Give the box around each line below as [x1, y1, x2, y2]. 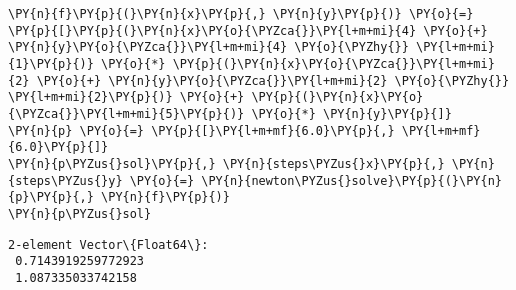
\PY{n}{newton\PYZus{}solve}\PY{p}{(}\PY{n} [201, 173, 502, 188]
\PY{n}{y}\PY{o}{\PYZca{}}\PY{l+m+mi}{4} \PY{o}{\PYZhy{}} [8, 40, 409, 55]
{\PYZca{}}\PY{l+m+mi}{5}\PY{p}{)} [8, 106, 245, 121]
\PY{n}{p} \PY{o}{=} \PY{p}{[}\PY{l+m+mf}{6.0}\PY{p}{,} [8, 123, 395, 138]
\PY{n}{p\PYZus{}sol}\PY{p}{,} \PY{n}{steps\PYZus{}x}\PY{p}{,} [8, 156, 445, 171]
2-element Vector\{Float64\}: [8, 237, 209, 252]
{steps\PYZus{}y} [8, 173, 123, 188]
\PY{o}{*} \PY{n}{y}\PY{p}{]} [251, 106, 452, 121]
